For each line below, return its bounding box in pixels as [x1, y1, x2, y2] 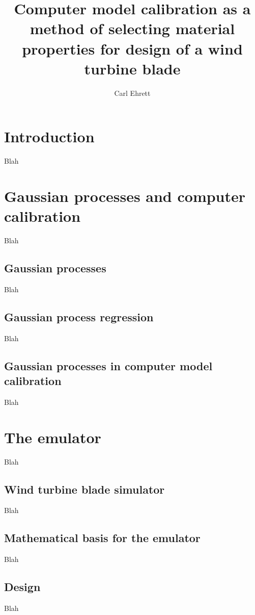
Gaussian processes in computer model [4, 357, 213, 373]
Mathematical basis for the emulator [4, 530, 201, 546]
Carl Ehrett [114, 87, 151, 98]
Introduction [4, 126, 95, 147]
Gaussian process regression [4, 309, 154, 324]
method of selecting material [30, 18, 235, 39]
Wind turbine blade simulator [4, 481, 165, 497]
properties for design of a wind [22, 38, 243, 59]
